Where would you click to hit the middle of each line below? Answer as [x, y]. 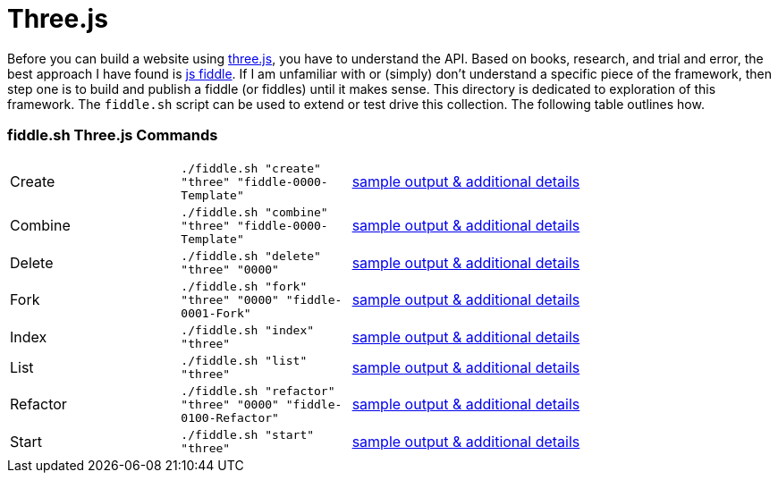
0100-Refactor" [230, 417]
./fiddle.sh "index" [248, 330]
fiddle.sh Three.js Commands [113, 135]
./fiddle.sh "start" [248, 434]
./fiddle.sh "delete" [251, 256]
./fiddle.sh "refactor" [258, 391]
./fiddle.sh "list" [244, 360]
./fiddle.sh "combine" [254, 212]
